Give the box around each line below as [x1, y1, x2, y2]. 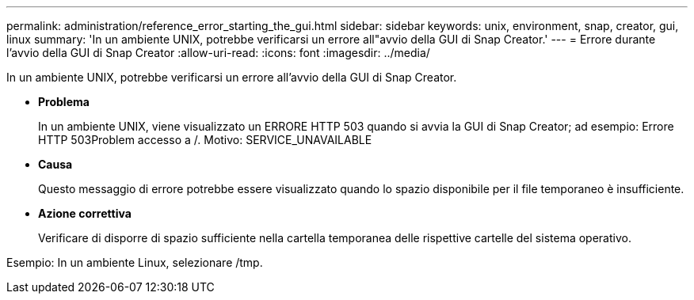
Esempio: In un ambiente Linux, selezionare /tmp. [6, 256, 263, 269]
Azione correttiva [38, 207, 132, 220]
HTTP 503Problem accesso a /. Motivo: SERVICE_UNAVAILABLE [38, 133, 372, 146]
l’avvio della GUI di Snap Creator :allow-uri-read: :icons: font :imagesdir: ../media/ [6, 46, 430, 59]
